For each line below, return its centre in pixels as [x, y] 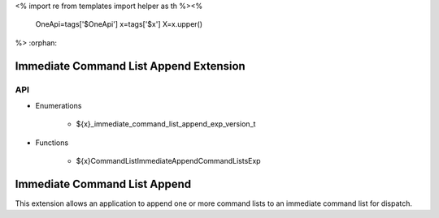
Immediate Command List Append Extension [130, 66]
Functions [52, 143]
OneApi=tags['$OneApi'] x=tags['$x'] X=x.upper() [119, 24]
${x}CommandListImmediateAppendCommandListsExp [168, 161]
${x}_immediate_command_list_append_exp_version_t [166, 124]
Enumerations [59, 105]
